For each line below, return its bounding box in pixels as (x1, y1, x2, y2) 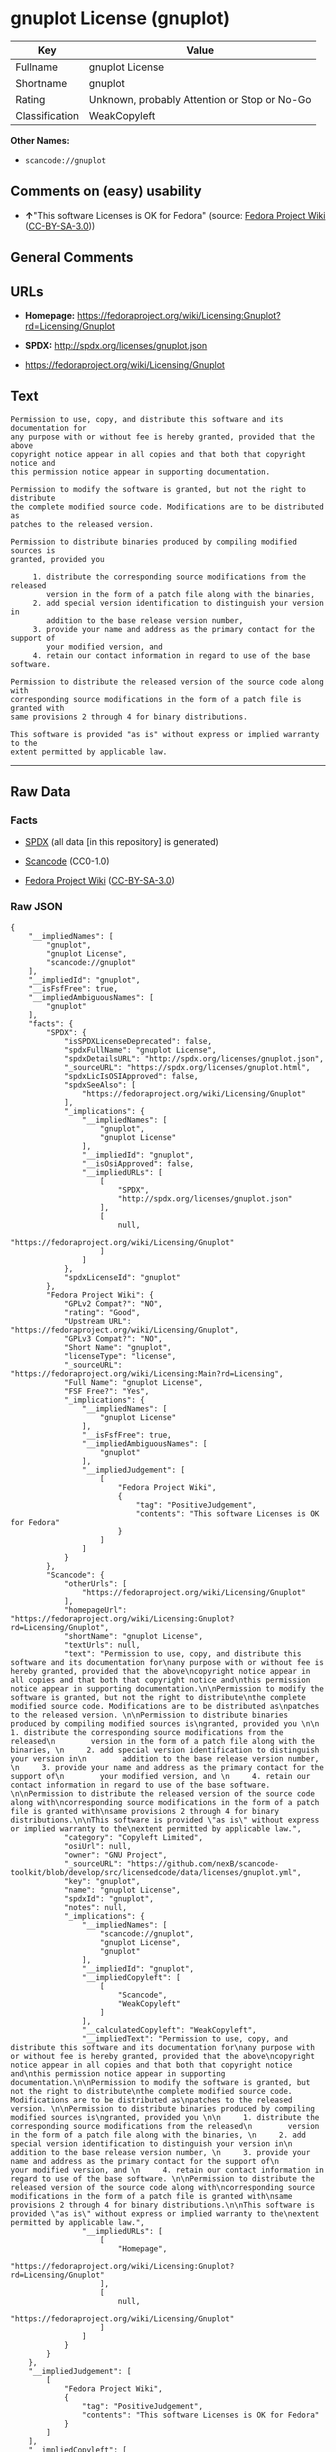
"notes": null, (63, 1902, 128, 1912)
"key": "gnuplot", (63, 1876, 141, 1886)
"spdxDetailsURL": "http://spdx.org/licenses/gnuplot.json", (63, 1053, 325, 1064)
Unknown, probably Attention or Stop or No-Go (88, 92, 312, 106)
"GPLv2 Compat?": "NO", (63, 1298, 163, 1309)
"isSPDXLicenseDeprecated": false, (63, 1036, 213, 1046)
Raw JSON (10, 900, 63, 914)
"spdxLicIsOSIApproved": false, (63, 1071, 199, 1081)
